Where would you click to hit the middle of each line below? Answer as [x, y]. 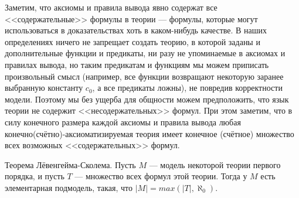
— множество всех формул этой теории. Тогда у [161, 176]
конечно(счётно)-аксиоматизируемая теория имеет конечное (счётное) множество [149, 133]
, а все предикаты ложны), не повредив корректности [187, 88]
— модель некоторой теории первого [215, 164]
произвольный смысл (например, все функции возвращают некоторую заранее [144, 76]
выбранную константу [44, 88]
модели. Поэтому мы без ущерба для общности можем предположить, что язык [147, 99]
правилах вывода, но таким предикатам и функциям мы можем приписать [137, 64]
